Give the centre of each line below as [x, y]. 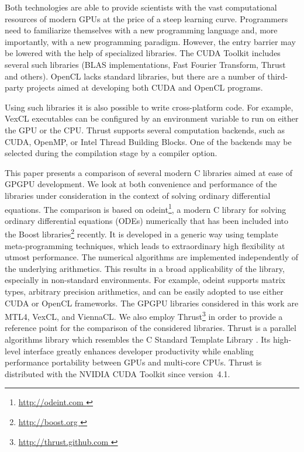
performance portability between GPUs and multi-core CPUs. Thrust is [133, 362]
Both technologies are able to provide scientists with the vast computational [141, 7]
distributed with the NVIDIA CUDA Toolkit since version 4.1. [118, 373]
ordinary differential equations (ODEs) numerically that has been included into [147, 220]
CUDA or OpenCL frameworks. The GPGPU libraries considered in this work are [152, 303]
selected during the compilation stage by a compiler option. [111, 153]
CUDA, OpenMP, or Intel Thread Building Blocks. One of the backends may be [148, 141]
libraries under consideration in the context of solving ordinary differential [138, 195]
